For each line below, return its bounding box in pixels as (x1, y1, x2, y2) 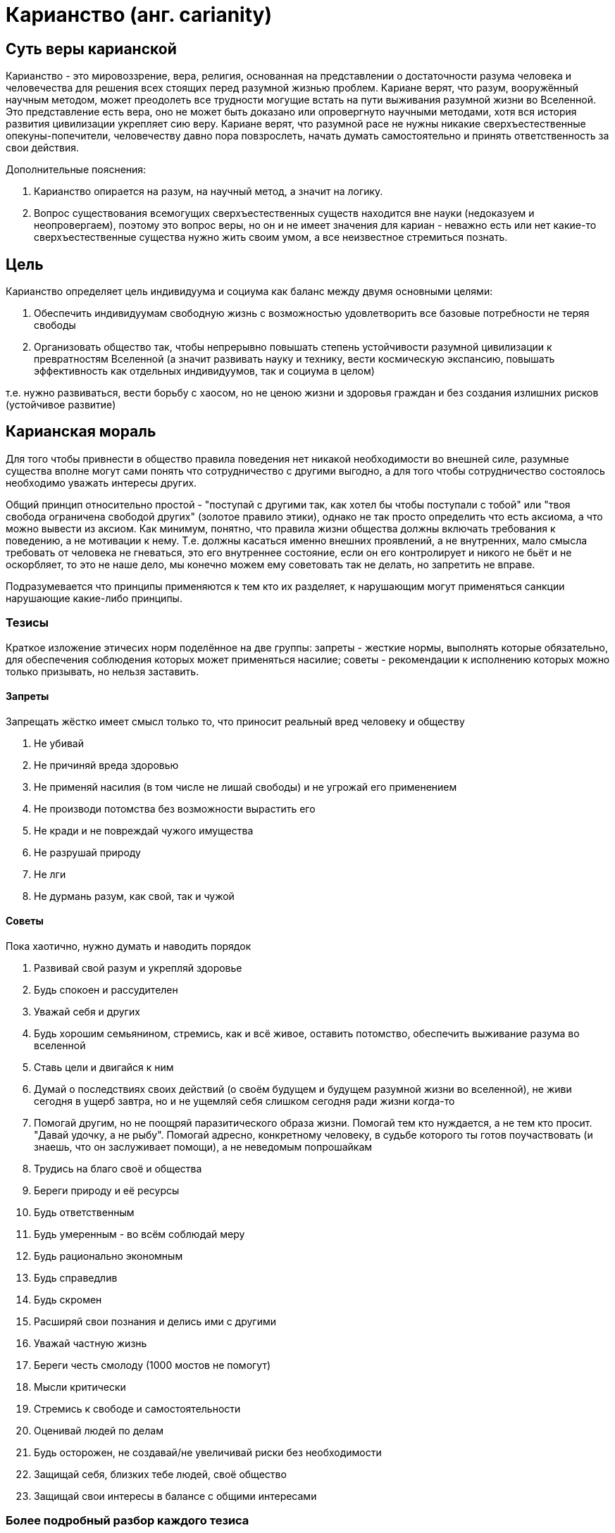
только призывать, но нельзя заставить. (6, 665, 199, 677)
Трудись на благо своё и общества (34, 1163, 202, 1175)
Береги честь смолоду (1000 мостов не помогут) (34, 1359, 271, 1372)
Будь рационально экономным (34, 1250, 183, 1263)
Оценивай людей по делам (34, 1425, 163, 1437)
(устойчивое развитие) (6, 399, 116, 411)
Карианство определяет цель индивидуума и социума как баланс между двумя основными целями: (6, 285, 493, 298)
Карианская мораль (6, 423, 156, 441)
